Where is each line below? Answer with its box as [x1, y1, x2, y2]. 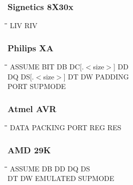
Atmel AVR [8, 102, 57, 115]
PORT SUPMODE [8, 81, 66, 91]
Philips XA [8, 41, 54, 54]
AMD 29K [8, 143, 51, 156]
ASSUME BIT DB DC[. [10, 61, 84, 72]
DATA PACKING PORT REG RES [10, 122, 121, 133]
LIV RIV [10, 20, 38, 31]
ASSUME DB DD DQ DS [10, 163, 90, 173]
